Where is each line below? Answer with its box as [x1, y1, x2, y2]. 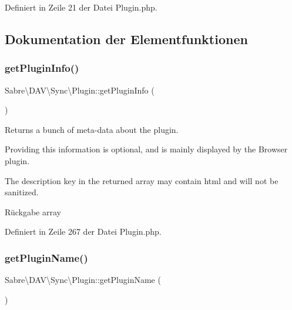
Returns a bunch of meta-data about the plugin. [5, 123, 179, 135]
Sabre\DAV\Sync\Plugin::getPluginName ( [5, 274, 161, 286]
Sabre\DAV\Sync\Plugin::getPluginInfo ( [5, 84, 155, 96]
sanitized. [5, 186, 39, 198]
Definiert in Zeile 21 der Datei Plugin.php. [5, 1, 157, 13]
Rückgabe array [5, 205, 61, 218]
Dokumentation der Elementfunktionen [5, 29, 248, 48]
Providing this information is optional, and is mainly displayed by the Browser [5, 143, 288, 155]
